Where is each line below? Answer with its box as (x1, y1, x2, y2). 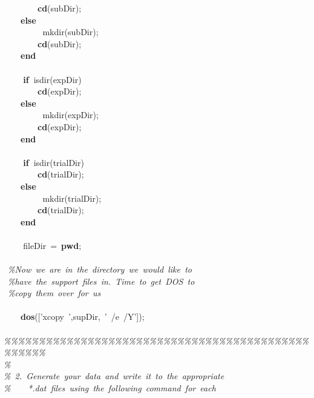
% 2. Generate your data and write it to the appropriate (4, 370, 224, 382)
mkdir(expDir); (42, 108, 99, 121)
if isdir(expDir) (23, 73, 82, 85)
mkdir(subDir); (42, 25, 99, 38)
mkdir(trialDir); (42, 191, 102, 204)
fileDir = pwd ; (23, 239, 82, 251)
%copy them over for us (8, 287, 101, 299)
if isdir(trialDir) (23, 156, 84, 168)
